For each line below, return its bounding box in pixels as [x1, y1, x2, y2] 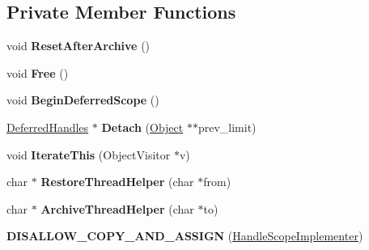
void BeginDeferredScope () [6, 91, 159, 108]
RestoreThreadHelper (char [40, 173, 194, 190]
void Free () [6, 64, 69, 81]
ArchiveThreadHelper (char [40, 200, 194, 217]
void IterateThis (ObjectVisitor [6, 146, 171, 163]
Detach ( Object [101, 118, 184, 135]
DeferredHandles [6, 118, 89, 135]
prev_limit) [197, 118, 257, 135]
